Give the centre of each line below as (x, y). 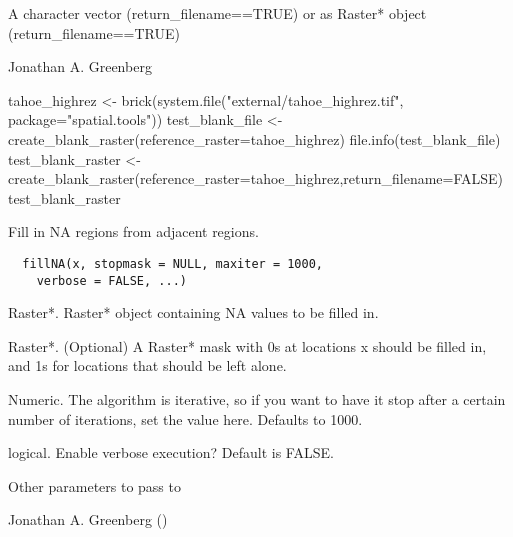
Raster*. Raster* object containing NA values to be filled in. (193, 312)
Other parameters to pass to (94, 485)
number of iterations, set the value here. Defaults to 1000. (185, 418)
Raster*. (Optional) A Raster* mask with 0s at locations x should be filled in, (247, 345)
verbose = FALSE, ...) (111, 280)
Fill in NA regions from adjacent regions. (133, 231)
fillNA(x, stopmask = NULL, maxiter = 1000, (172, 263)
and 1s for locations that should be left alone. (147, 365)
